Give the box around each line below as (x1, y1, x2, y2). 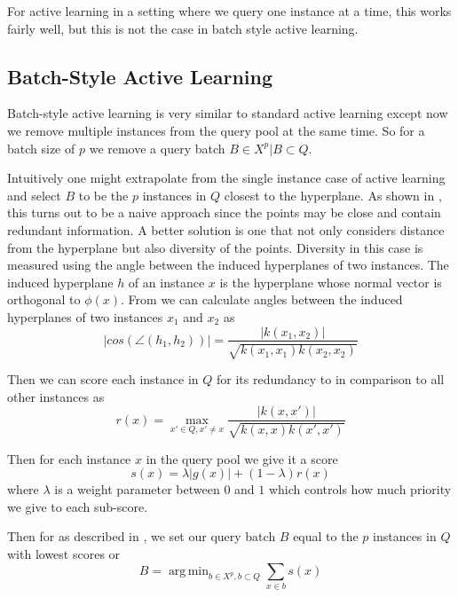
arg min (168, 564, 209, 577)
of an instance (128, 272, 205, 291)
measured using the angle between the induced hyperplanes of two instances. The (7, 255, 449, 274)
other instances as (7, 387, 105, 405)
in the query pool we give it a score (146, 449, 338, 467)
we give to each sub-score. (7, 497, 148, 515)
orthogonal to (7, 290, 81, 309)
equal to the (293, 527, 359, 546)
